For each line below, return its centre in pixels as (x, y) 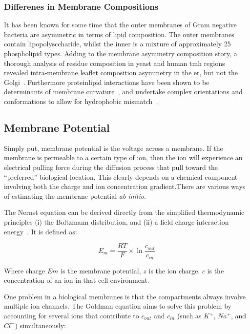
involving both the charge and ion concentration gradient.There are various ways (125, 186)
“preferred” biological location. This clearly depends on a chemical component (121, 177)
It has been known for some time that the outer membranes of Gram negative (120, 25)
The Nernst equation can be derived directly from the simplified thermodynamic (124, 212)
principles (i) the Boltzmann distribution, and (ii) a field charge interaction (116, 221)
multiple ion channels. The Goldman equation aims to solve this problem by (118, 306)
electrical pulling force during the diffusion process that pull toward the (111, 167)
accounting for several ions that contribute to (72, 315)
